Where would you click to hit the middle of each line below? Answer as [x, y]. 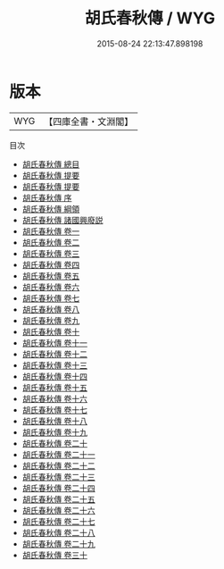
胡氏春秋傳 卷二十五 [58, 499]
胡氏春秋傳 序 [47, 197]
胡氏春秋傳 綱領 [51, 209]
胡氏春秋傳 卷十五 [54, 387]
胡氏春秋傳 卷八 [51, 309]
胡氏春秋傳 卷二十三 [58, 477]
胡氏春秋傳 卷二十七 [58, 521]
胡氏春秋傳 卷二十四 [58, 488]
